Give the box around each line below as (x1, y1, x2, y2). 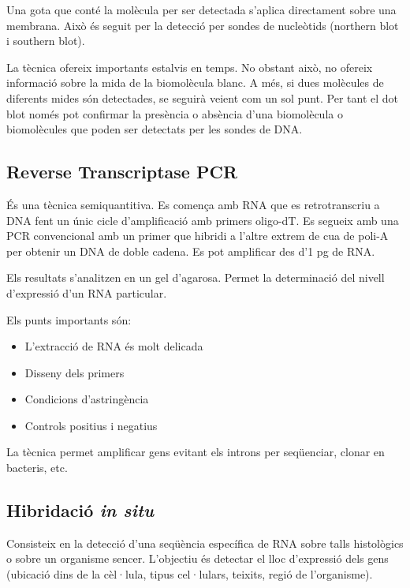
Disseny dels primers (24, 364, 125, 380)
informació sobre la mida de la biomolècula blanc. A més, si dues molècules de (6, 74, 384, 91)
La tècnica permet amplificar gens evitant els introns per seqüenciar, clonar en (6, 444, 385, 460)
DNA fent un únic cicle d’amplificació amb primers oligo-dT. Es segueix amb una (6, 212, 399, 228)
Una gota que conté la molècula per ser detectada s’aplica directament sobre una (6, 2, 397, 17)
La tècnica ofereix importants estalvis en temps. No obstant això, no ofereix (6, 58, 373, 75)
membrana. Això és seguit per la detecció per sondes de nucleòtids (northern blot (6, 17, 399, 33)
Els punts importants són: (6, 311, 132, 328)
